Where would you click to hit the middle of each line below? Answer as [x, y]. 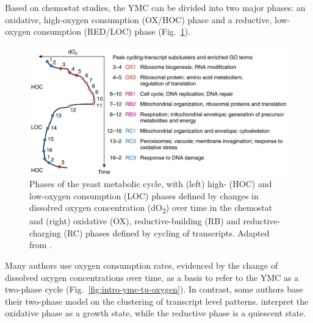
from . [41, 245]
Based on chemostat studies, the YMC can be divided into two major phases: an [155, 7]
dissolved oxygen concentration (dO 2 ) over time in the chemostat [151, 208]
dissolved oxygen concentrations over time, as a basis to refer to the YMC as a [152, 277]
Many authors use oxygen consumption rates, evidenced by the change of [142, 265]
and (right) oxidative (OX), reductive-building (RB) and [135, 221]
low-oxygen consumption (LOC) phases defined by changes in [144, 195]
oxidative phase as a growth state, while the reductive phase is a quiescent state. [156, 313]
